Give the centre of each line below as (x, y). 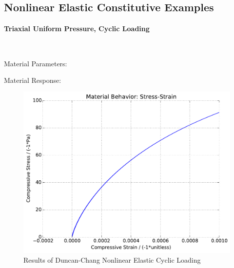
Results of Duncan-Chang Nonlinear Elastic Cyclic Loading (112, 259)
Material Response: (33, 80)
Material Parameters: (36, 64)
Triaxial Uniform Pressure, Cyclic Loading (77, 29)
